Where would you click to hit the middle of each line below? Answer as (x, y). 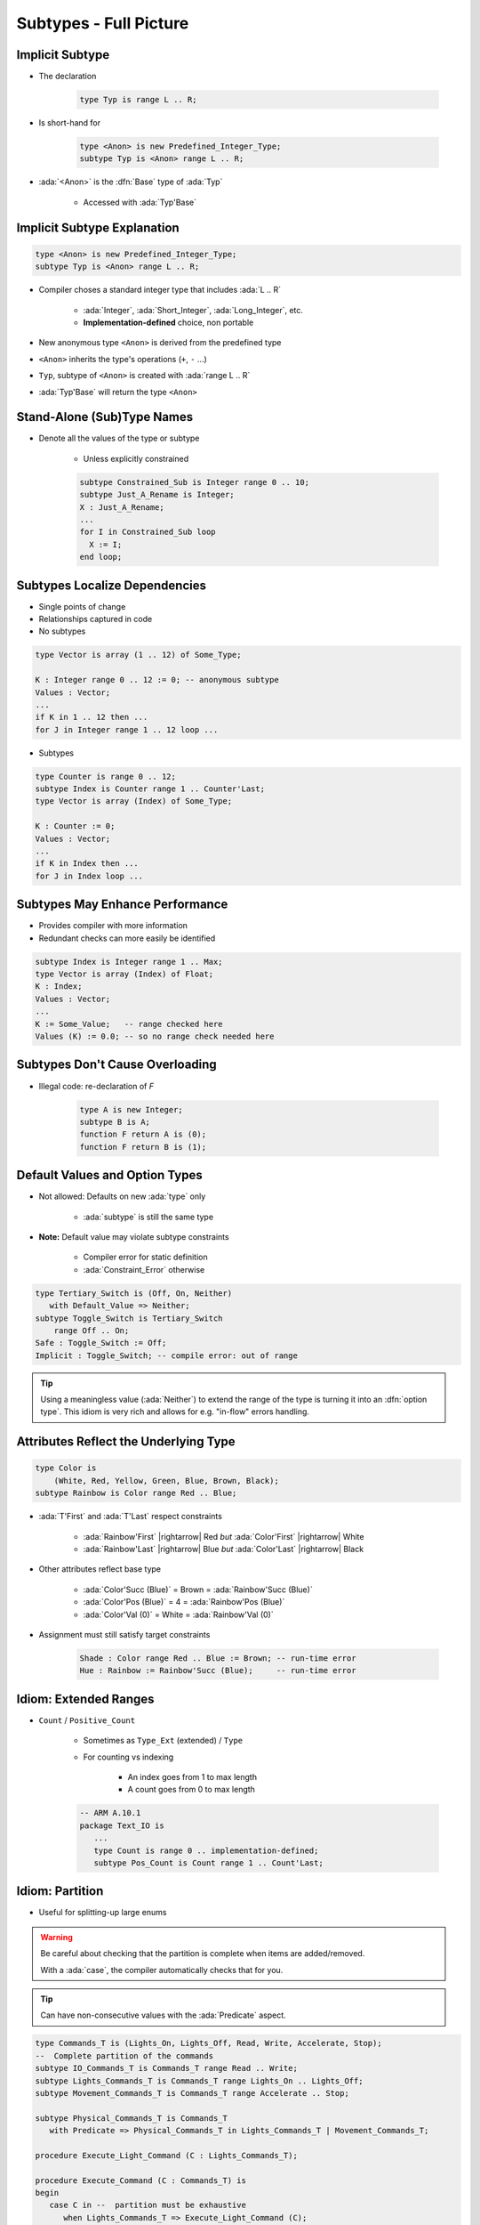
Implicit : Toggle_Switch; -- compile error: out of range (166, 1355)
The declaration (68, 77)
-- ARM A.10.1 (110, 1813)
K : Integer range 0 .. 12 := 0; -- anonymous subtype (157, 680)
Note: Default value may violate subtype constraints (134, 1236)
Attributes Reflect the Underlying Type (126, 1442)
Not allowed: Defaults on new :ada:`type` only (122, 1196)
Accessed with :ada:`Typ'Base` (140, 202)
